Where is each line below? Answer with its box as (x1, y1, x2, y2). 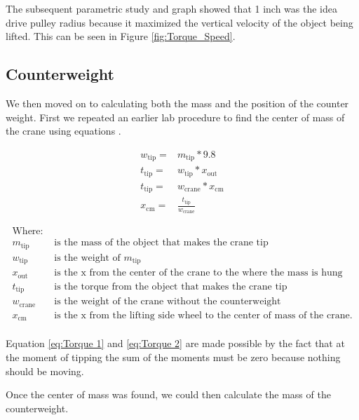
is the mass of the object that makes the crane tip (54, 238, 269, 248)
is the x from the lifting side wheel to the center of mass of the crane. (54, 310, 353, 320)
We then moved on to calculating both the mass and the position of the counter (6, 95, 349, 110)
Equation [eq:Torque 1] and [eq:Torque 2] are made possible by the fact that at (6, 336, 345, 351)
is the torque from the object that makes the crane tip (54, 281, 287, 292)
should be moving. (6, 363, 84, 378)
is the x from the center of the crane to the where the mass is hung (54, 268, 343, 278)
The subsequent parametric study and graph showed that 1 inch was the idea (6, 1, 337, 15)
